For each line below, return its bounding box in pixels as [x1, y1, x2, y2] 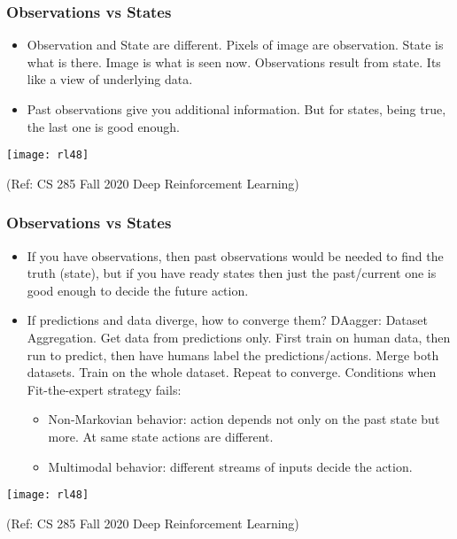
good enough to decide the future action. [27, 281, 249, 299]
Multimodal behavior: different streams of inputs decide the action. [48, 457, 413, 475]
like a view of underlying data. [27, 70, 193, 89]
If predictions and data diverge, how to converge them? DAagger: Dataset [27, 311, 428, 329]
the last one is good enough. [27, 117, 180, 135]
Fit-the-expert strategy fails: [27, 380, 182, 398]
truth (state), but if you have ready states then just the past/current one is [27, 264, 437, 282]
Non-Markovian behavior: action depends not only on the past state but [48, 410, 440, 428]
